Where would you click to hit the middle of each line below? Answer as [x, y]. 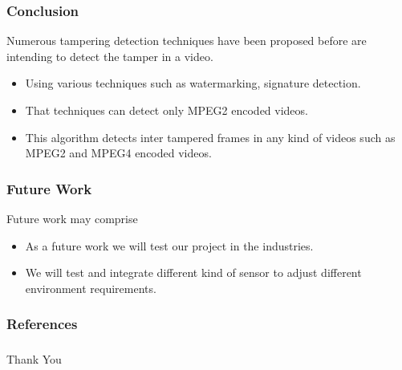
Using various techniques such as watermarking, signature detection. [193, 83]
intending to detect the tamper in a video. [110, 56]
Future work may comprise [72, 218]
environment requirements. [91, 288]
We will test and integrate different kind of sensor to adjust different [193, 272]
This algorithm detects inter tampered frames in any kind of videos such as [210, 137]
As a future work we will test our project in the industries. [169, 245]
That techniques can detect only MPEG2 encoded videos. [166, 110]
